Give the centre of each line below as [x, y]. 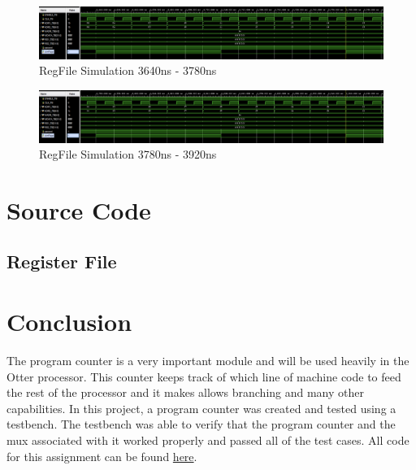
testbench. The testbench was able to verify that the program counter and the [201, 424]
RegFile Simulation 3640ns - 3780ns [128, 70]
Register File [62, 261]
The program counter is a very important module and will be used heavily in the [208, 360]
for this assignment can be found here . [102, 456]
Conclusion [69, 322]
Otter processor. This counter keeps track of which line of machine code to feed [204, 376]
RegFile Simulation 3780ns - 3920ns [128, 154]
